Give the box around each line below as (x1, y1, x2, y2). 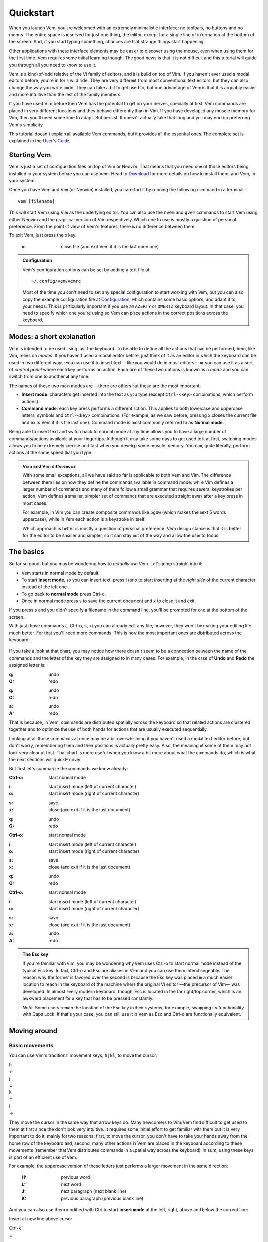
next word (61, 1181, 81, 1187)
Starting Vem (9, 151, 51, 159)
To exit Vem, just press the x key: (9, 233, 77, 238)
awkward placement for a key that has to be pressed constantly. (22, 995, 154, 1001)
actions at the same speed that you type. (9, 450, 93, 456)
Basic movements (9, 1042, 54, 1049)
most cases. (22, 500, 48, 506)
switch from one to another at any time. (9, 373, 90, 380)
